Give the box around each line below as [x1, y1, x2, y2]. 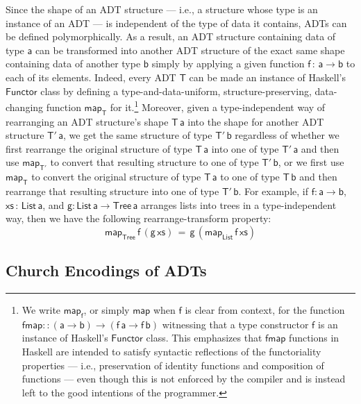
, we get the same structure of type [63, 128, 212, 142]
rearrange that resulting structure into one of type [6, 183, 219, 198]
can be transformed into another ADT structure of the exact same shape [35, 42, 345, 57]
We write [22, 302, 61, 317]
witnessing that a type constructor [162, 317, 309, 331]
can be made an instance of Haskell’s [189, 69, 346, 84]
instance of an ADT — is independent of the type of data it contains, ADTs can [6, 15, 347, 30]
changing [6, 99, 44, 114]
